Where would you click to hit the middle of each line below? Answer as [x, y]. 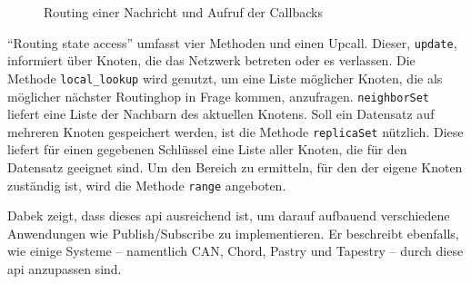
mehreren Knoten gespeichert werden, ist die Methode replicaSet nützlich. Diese [235, 131]
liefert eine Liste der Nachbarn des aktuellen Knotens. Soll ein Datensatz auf [221, 114]
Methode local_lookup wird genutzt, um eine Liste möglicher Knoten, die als [225, 78]
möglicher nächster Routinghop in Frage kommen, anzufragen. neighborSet [219, 96]
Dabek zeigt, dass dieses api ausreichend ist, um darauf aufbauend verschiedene [229, 215]
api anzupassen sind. [65, 269]
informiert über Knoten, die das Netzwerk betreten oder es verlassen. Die [211, 60]
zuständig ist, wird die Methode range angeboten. [147, 185]
